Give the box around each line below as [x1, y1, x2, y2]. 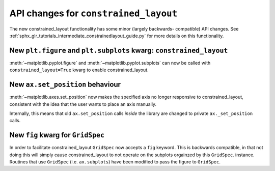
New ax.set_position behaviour [9, 80, 121, 89]
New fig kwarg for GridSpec [9, 131, 104, 139]
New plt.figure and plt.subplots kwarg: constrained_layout [9, 46, 228, 54]
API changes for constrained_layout [9, 8, 178, 19]
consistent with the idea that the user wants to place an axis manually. [9, 101, 157, 107]
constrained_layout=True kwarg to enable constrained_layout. [9, 67, 149, 73]
